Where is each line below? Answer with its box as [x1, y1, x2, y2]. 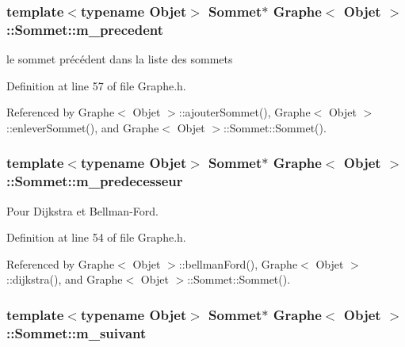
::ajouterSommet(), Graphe [178, 104, 311, 120]
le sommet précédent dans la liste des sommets [6, 51, 233, 67]
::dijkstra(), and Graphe [6, 271, 123, 288]
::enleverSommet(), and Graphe [6, 119, 159, 135]
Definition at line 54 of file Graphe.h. [6, 229, 186, 246]
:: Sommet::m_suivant [6, 322, 147, 342]
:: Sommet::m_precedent [6, 19, 164, 39]
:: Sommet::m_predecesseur [6, 171, 183, 191]
